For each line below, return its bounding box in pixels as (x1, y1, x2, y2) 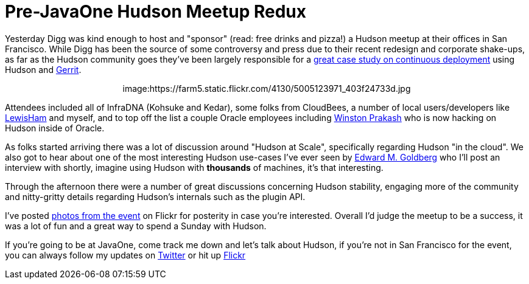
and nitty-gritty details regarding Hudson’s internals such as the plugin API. (5, 191, 306, 202)
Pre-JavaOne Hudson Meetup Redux (5, 1, 306, 22)
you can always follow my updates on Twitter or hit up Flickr (5, 249, 246, 260)
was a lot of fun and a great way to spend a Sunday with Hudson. (5, 220, 267, 231)
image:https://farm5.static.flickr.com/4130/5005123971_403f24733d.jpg (122, 83, 411, 94)
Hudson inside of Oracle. (5, 122, 105, 133)
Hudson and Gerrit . (5, 64, 82, 75)
